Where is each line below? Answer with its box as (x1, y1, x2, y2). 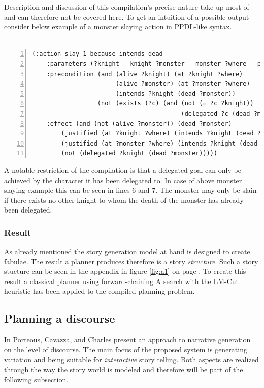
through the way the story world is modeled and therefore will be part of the (4, 364, 243, 375)
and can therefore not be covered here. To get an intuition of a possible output (4, 11, 249, 22)
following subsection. (4, 374, 69, 384)
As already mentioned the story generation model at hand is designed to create (4, 246, 250, 257)
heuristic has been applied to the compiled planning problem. (4, 286, 195, 296)
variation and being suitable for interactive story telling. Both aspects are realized (4, 354, 259, 365)
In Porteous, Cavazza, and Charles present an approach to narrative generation (4, 334, 251, 345)
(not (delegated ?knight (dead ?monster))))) (61, 150, 218, 157)
